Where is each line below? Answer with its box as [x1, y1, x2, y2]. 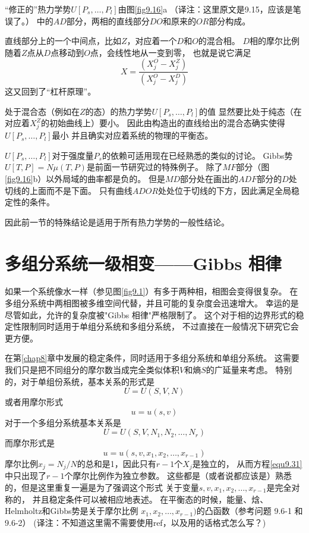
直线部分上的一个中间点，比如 [5, 35, 121, 47]
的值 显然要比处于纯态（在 [199, 105, 302, 117]
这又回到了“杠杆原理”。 [5, 85, 96, 98]
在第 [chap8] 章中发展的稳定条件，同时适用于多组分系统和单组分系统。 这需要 [5, 352, 299, 364]
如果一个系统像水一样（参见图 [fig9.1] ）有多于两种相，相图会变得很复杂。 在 [5, 285, 298, 297]
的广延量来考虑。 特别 [206, 363, 292, 376]
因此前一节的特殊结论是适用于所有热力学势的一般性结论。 [5, 215, 229, 228]
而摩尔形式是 [5, 437, 55, 449]
